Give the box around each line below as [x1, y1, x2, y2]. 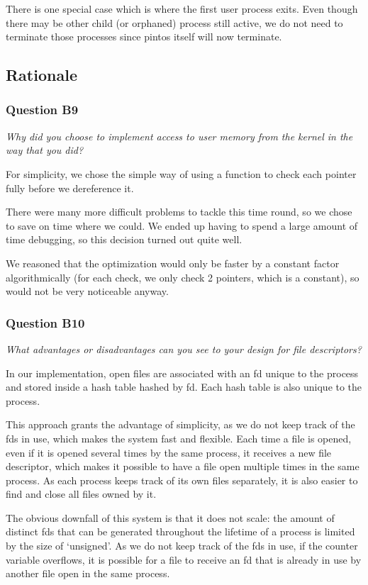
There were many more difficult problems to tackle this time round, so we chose [6, 204, 352, 219]
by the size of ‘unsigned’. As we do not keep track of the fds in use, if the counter [6, 538, 358, 553]
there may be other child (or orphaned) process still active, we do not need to [6, 15, 343, 30]
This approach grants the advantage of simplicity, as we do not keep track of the [6, 417, 355, 432]
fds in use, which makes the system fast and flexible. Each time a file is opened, [6, 430, 352, 445]
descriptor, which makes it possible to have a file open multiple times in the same [6, 459, 359, 474]
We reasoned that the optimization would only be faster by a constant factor [6, 255, 340, 270]
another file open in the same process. [6, 566, 170, 581]
